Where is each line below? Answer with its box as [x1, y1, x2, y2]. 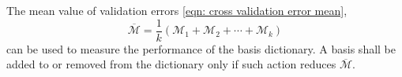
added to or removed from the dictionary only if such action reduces [6, 56, 336, 72]
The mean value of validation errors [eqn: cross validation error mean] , [6, 2, 348, 18]
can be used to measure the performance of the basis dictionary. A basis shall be [6, 40, 396, 57]
